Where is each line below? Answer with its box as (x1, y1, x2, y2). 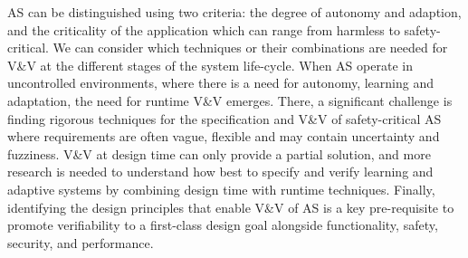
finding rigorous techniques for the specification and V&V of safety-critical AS (7, 109, 442, 128)
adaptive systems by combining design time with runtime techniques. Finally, (7, 179, 435, 198)
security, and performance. (7, 233, 154, 252)
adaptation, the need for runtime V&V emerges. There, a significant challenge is (7, 91, 453, 110)
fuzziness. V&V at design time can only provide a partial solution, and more (7, 144, 431, 163)
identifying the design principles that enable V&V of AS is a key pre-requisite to (7, 197, 454, 216)
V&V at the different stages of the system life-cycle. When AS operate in (7, 55, 413, 74)
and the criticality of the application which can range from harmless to (7, 20, 400, 39)
